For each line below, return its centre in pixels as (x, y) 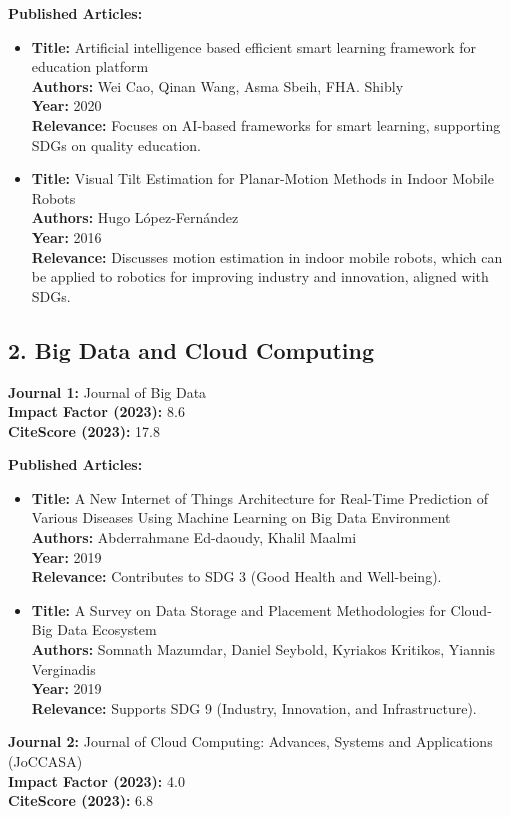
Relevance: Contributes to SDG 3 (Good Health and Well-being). (236, 576)
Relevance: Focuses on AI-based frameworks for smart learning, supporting (266, 124)
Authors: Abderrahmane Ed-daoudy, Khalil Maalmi (194, 537)
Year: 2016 (66, 236)
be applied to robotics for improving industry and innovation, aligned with (260, 276)
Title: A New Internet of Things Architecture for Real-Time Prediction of (259, 497)
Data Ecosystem (107, 629)
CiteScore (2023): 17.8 (84, 430)
